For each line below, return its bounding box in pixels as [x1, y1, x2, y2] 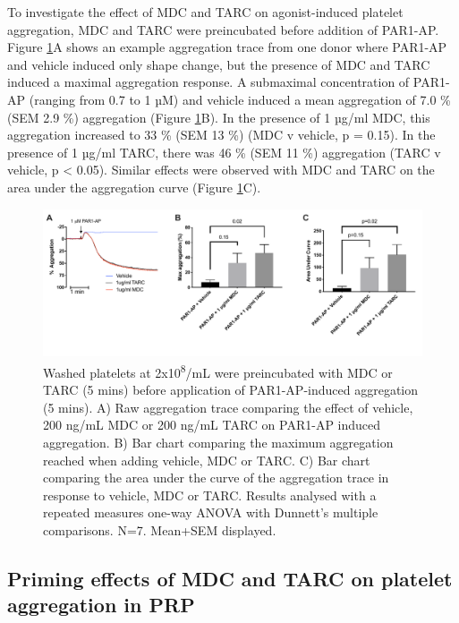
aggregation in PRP [7, 591, 195, 619]
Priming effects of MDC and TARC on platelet [7, 564, 453, 592]
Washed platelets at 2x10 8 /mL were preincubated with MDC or [43, 360, 393, 381]
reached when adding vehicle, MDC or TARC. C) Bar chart [43, 450, 370, 469]
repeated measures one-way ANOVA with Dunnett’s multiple [43, 503, 378, 522]
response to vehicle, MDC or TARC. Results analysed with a [43, 485, 377, 504]
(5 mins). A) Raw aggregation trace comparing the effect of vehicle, [43, 397, 413, 416]
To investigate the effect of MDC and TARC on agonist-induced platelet [7, 3, 404, 21]
